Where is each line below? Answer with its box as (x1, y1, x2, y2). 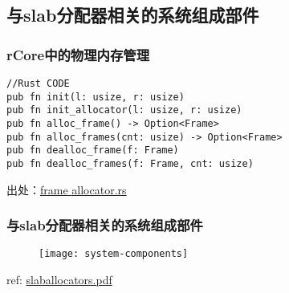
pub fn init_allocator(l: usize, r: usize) (6, 104, 242, 116)
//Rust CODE (6, 78, 70, 89)
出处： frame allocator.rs (6, 181, 127, 197)
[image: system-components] (39, 248, 189, 260)
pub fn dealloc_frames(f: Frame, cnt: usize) (6, 157, 254, 169)
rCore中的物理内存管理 (6, 44, 150, 64)
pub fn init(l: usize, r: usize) (6, 91, 185, 103)
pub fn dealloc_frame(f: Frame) (6, 144, 179, 157)
